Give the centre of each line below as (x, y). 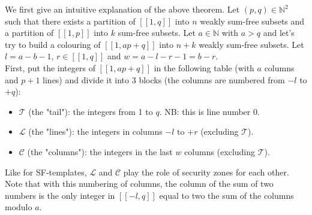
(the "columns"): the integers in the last (100, 151)
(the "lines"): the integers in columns (95, 131)
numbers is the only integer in (60, 195)
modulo (19, 207)
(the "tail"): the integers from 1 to (91, 111)
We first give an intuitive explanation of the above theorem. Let (122, 9)
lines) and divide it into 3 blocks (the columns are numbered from (164, 79)
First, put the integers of (50, 67)
